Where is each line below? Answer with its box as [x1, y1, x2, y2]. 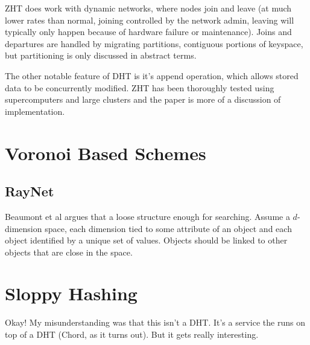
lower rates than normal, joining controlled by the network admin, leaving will [5, 13, 294, 26]
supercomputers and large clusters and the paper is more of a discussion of [5, 93, 281, 106]
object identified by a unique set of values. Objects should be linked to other [5, 234, 288, 247]
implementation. [5, 105, 65, 117]
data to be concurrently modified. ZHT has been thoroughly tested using [5, 81, 274, 94]
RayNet [5, 182, 54, 201]
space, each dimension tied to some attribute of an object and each [45, 222, 292, 234]
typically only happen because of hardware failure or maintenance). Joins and [5, 25, 292, 38]
